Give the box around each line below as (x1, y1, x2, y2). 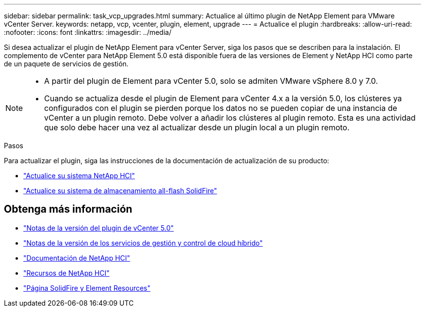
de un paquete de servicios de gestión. (4, 60, 129, 68)
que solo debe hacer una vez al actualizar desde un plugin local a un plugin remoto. (44, 123, 350, 132)
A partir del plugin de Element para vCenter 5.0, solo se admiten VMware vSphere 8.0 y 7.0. (44, 76, 378, 86)
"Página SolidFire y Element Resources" (23, 283, 151, 292)
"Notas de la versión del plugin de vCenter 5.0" (23, 223, 174, 232)
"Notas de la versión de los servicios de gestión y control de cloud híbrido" (23, 238, 263, 247)
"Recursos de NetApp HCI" (23, 268, 110, 277)
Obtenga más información (4, 203, 132, 216)
